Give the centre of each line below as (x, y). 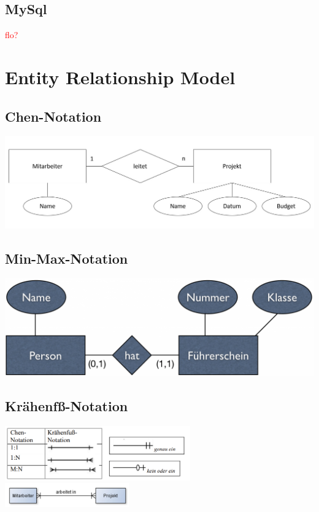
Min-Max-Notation (67, 258)
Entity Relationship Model (120, 77)
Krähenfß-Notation (67, 405)
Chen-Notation (53, 116)
